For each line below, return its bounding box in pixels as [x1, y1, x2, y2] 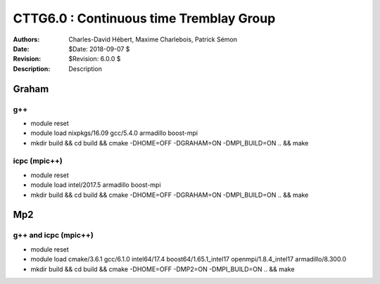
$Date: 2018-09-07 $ [68, 44, 130, 53]
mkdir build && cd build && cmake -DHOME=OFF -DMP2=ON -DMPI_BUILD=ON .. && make [30, 264, 295, 273]
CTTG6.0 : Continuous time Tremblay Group [13, 11, 276, 26]
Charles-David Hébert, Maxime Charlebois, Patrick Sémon [68, 35, 238, 44]
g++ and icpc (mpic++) [13, 231, 94, 240]
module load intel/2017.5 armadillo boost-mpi [30, 181, 161, 189]
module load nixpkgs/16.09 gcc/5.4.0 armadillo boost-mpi [30, 129, 198, 137]
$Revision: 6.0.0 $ [68, 55, 121, 63]
